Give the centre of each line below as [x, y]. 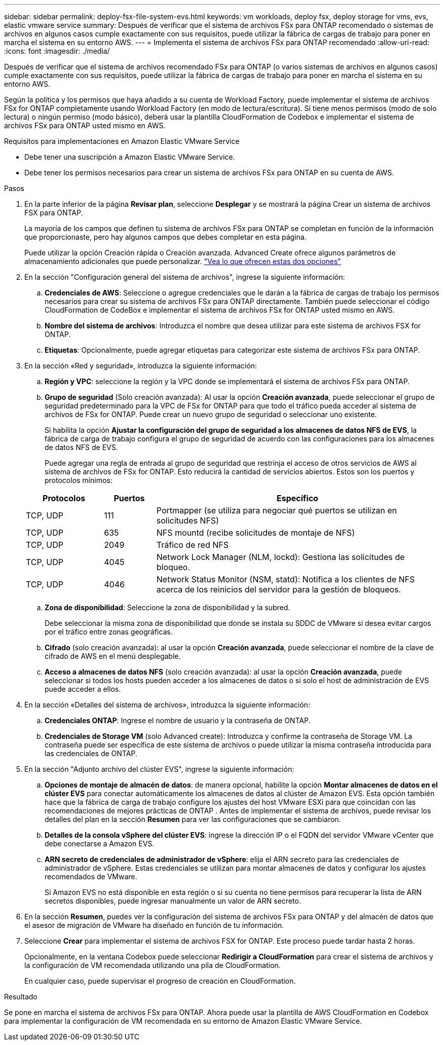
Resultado [21, 997]
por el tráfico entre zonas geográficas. [109, 632]
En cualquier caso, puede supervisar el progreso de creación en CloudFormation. [160, 981]
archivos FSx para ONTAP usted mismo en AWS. [85, 125]
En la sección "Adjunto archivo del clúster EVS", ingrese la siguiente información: [159, 769]
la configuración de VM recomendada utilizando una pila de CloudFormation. [153, 965]
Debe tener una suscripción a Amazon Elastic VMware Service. [130, 157]
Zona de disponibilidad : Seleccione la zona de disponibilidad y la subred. [168, 607]
